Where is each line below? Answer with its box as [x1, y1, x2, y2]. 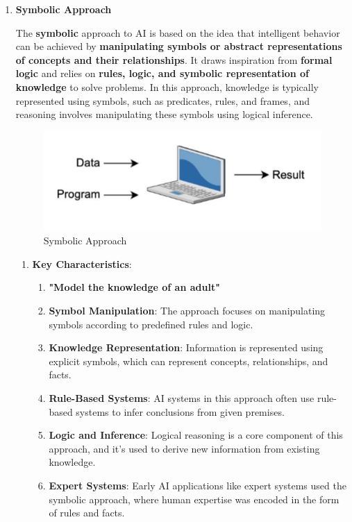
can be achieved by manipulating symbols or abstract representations [15, 39, 342, 53]
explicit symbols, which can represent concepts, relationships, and [49, 353, 328, 368]
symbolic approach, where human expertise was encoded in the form [49, 491, 340, 506]
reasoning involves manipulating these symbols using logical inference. [15, 107, 313, 121]
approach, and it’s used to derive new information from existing [49, 441, 320, 455]
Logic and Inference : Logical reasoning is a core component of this [49, 428, 343, 442]
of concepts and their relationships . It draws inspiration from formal [15, 52, 333, 67]
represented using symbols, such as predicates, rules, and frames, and [15, 93, 310, 108]
